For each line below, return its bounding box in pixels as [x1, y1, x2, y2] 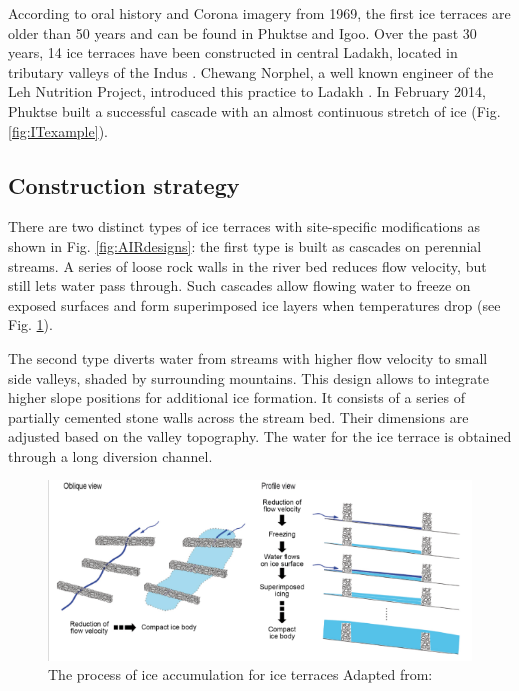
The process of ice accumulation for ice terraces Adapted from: [48, 664, 433, 685]
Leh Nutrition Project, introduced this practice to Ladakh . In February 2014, [8, 81, 486, 102]
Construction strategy [8, 169, 240, 200]
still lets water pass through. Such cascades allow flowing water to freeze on [8, 275, 471, 296]
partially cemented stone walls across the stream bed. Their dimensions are [8, 406, 469, 427]
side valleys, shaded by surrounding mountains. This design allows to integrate [8, 367, 490, 388]
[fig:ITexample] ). [8, 120, 108, 141]
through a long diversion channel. [8, 445, 213, 466]
